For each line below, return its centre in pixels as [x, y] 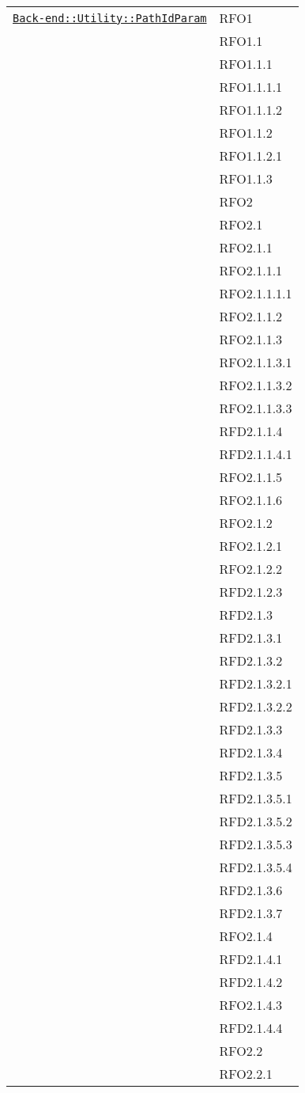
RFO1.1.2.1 [251, 156]
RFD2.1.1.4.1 [256, 454]
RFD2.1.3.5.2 [256, 821]
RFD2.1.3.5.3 [256, 844]
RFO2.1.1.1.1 [256, 293]
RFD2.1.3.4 [251, 752]
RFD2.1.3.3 [251, 729]
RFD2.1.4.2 [251, 982]
